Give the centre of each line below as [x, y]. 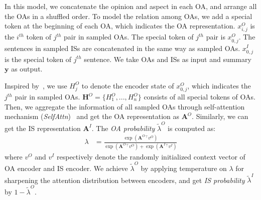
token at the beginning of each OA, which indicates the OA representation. [120, 26]
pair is [216, 37]
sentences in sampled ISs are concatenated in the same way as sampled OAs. [122, 48]
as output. [27, 69]
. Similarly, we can [220, 116]
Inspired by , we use [36, 85]
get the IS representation [43, 128]
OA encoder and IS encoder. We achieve [66, 168]
